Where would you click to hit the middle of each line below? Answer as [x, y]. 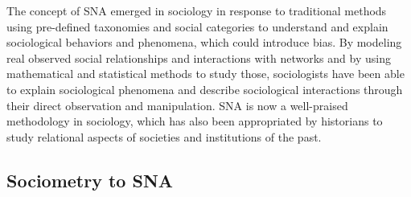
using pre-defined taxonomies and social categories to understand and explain [197, 26]
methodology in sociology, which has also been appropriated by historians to [195, 121]
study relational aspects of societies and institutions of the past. [164, 136]
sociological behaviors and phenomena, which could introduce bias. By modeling [204, 42]
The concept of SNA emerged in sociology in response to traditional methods [197, 10]
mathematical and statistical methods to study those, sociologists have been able [205, 74]
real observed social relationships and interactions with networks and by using [199, 57]
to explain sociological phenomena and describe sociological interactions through [205, 89]
